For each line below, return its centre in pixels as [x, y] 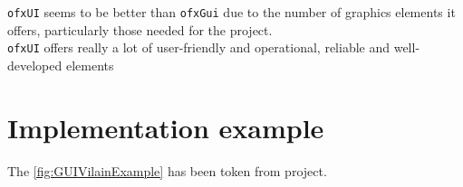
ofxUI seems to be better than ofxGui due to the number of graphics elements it [231, 12]
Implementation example [166, 127]
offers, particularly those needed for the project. [140, 29]
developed [35, 65]
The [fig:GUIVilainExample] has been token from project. [167, 170]
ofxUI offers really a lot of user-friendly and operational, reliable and [198, 47]
